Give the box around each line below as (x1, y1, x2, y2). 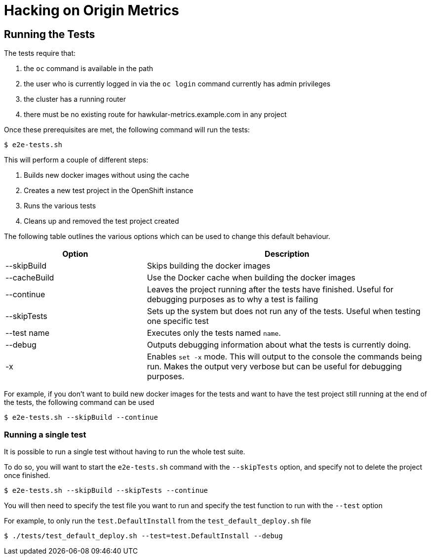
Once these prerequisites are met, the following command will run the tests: (4, 125, 250, 134)
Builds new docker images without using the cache (24, 171, 190, 180)
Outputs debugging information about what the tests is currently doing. (147, 340, 411, 350)
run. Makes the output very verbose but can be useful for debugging (147, 361, 402, 372)
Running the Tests (4, 28, 95, 40)
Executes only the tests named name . (147, 328, 281, 338)
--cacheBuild (5, 273, 54, 283)
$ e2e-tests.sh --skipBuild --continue (4, 413, 158, 422)
